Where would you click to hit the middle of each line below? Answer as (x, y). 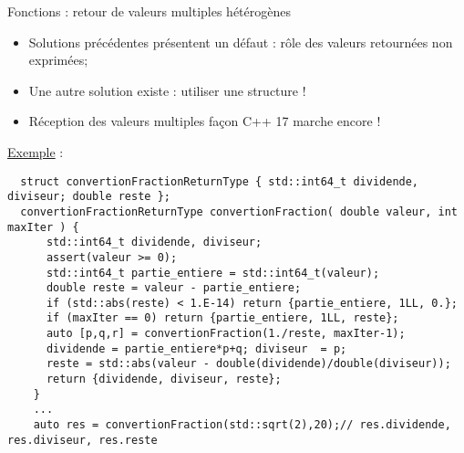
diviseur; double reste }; (89, 197)
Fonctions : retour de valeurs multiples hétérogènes (149, 11)
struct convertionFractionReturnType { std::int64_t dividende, (220, 181)
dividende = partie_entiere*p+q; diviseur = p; (196, 348)
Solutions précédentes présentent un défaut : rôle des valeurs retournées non (241, 42)
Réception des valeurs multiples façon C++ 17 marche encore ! (205, 121)
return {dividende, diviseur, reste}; (164, 379)
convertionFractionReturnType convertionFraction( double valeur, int (239, 211)
